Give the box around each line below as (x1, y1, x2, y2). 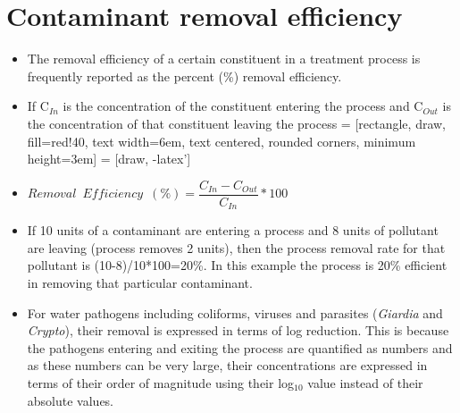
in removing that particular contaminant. (27, 273, 253, 291)
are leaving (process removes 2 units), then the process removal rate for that (27, 238, 446, 257)
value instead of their (307, 373, 423, 392)
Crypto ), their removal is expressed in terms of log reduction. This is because (27, 321, 449, 340)
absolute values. (27, 391, 114, 409)
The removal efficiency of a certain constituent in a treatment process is (27, 49, 421, 68)
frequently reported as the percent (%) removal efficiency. (27, 66, 342, 85)
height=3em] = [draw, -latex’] (27, 149, 191, 168)
